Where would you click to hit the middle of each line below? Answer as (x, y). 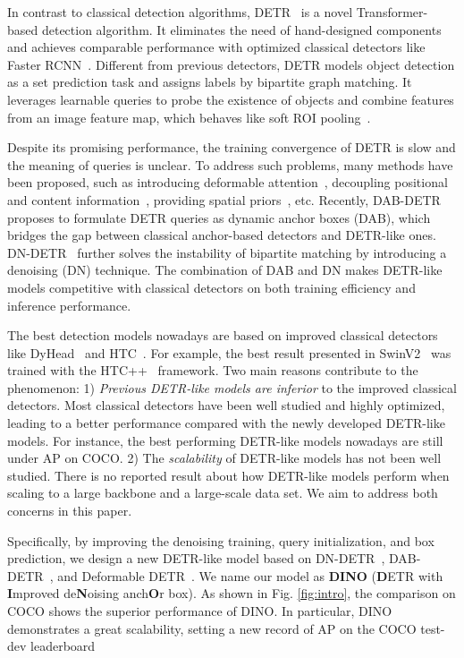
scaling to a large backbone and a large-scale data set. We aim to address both (223, 493)
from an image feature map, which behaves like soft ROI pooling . (189, 117)
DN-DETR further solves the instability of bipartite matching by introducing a (227, 252)
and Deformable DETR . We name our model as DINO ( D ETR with (250, 575)
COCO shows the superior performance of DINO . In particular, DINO (200, 611)
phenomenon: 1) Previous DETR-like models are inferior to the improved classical (232, 387)
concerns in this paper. (70, 511)
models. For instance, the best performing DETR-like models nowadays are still (225, 440)
